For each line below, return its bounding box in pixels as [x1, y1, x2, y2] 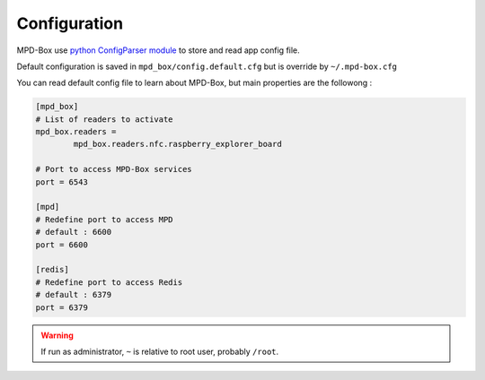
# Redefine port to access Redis [35, 277, 183, 287]
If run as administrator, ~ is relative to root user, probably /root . [40, 346, 279, 357]
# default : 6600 [35, 227, 112, 237]
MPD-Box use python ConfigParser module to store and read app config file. [16, 45, 300, 56]
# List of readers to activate [35, 114, 174, 125]
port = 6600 [35, 239, 89, 250]
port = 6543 [35, 177, 89, 187]
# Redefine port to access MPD [35, 214, 174, 224]
